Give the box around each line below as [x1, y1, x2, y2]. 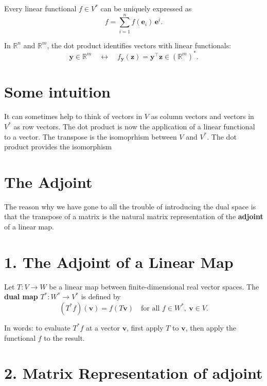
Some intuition [4, 81, 111, 102]
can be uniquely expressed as [100, 3, 192, 13]
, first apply [127, 322, 164, 333]
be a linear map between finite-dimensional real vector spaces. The [49, 281, 259, 292]
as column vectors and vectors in [151, 111, 254, 122]
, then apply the [185, 322, 237, 333]
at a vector [85, 322, 120, 333]
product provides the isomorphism [4, 141, 112, 152]
